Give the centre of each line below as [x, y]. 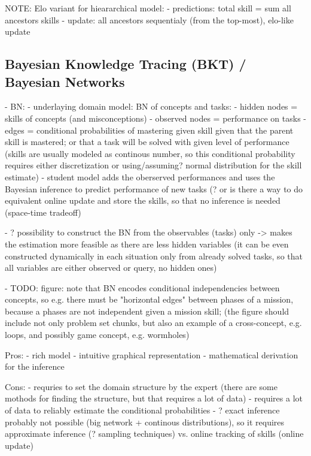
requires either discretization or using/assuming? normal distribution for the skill [153, 165]
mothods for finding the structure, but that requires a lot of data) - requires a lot [154, 398]
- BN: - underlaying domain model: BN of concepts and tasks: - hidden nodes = [151, 106]
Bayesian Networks [65, 81]
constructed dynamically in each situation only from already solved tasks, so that [154, 256]
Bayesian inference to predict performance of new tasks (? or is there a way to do [154, 188]
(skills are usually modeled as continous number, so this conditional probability [150, 153]
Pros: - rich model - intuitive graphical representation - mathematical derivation [152, 354]
